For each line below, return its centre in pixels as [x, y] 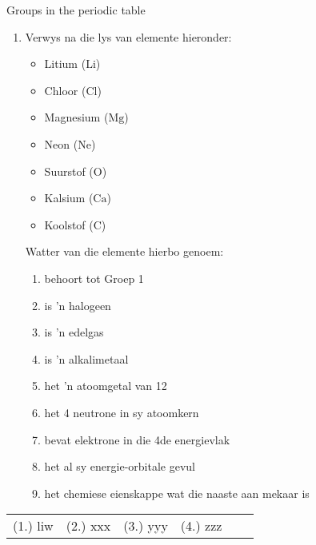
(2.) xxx [88, 526]
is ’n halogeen [78, 305]
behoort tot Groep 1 [94, 278]
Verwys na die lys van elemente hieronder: [128, 36]
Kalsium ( [69, 198]
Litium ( [65, 64]
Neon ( [61, 143]
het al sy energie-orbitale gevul [120, 466]
